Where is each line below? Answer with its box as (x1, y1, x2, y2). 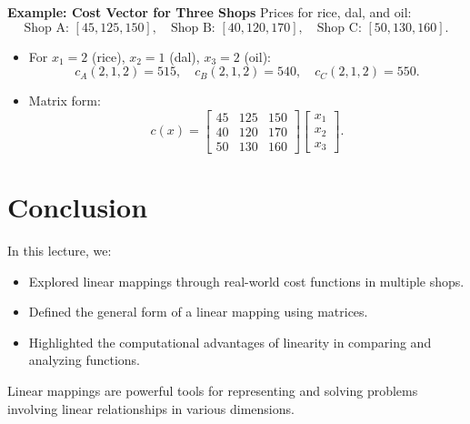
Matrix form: (28, 91, 101, 110)
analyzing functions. (28, 350, 141, 369)
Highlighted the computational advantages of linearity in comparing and (28, 332, 432, 351)
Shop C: (316, 21, 362, 35)
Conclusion (7, 188, 148, 226)
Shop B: (170, 21, 215, 35)
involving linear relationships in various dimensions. (7, 399, 295, 418)
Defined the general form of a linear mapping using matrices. (28, 302, 368, 321)
